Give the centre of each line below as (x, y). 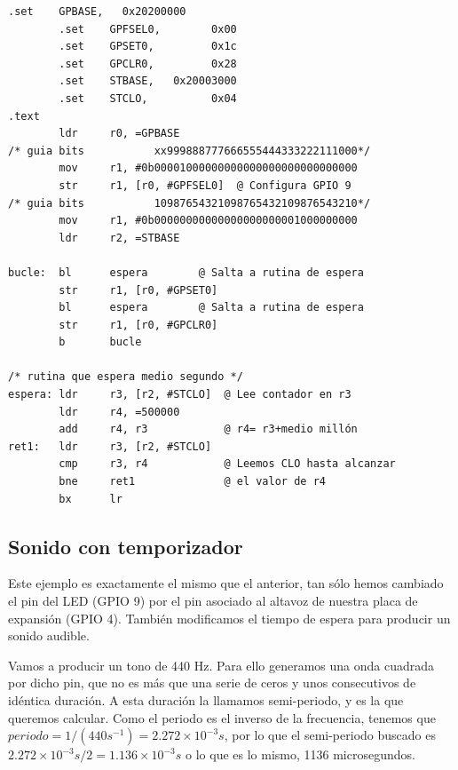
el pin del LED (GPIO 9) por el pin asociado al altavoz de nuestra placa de (213, 601)
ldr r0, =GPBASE (119, 134)
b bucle (100, 342)
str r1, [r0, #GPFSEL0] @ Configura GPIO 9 (205, 185)
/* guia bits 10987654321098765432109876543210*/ (190, 203)
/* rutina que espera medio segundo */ (126, 377)
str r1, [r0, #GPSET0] (138, 290)
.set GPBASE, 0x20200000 (97, 12)
